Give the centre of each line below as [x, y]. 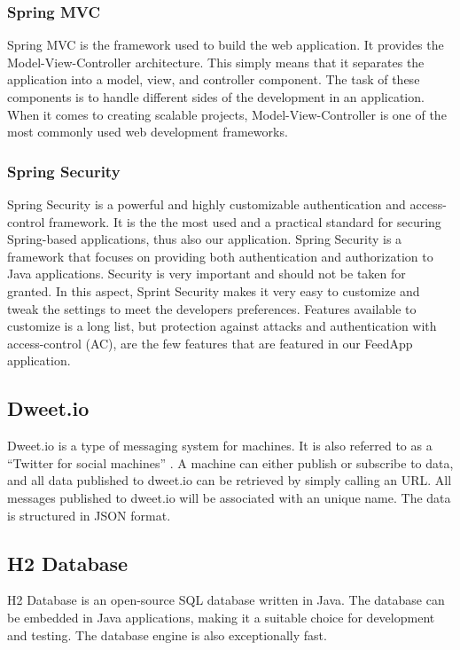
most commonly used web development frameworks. [148, 132]
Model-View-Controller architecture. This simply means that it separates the [216, 62]
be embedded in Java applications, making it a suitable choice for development [221, 617]
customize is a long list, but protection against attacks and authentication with [222, 326]
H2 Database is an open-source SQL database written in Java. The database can [226, 600]
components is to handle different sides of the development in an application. [216, 97]
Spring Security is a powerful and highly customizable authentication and [207, 204]
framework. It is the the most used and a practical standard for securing [245, 221]
